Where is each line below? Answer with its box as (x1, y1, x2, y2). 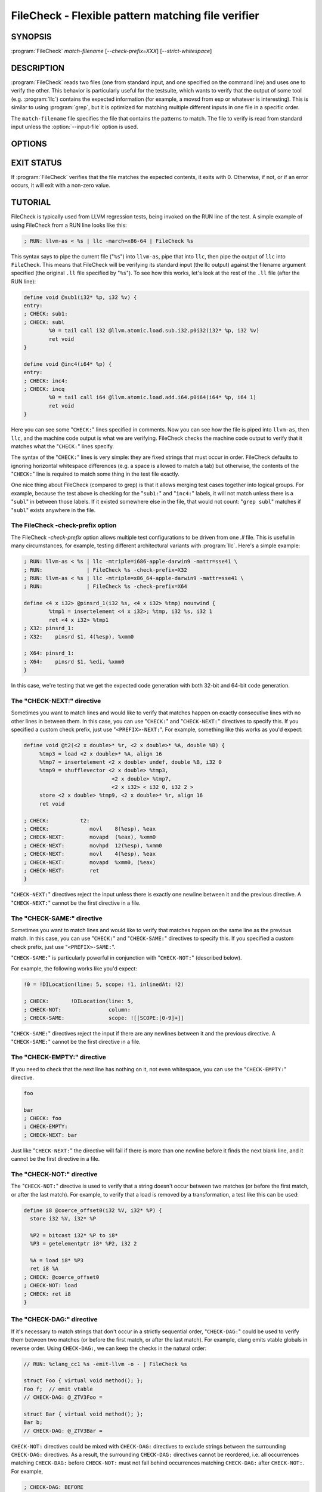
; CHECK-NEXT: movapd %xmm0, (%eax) (23, 859, 156, 865)
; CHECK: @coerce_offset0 (23, 1274, 100, 1280)
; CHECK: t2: (23, 817, 90, 824)
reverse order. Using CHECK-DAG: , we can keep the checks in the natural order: (11, 1345, 207, 1352)
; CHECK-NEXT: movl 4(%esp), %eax (23, 850, 156, 858)
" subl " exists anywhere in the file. (11, 506, 96, 513)
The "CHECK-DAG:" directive (11, 1315, 98, 1324)
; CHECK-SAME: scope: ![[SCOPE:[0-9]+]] (23, 1015, 184, 1021)
